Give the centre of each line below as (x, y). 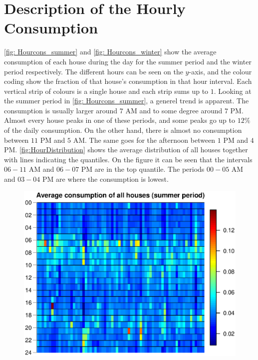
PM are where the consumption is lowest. (106, 179)
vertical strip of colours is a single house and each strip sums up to (106, 91)
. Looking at (233, 91)
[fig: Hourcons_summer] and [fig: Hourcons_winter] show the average (110, 52)
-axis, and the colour (220, 71)
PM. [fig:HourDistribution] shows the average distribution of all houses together (126, 150)
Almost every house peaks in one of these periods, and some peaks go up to (120, 120)
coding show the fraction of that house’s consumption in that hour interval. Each (128, 81)
